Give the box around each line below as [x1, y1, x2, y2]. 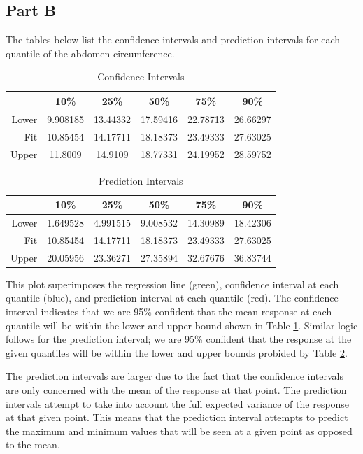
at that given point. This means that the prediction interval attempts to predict [6, 410, 348, 425]
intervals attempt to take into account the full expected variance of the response [6, 396, 350, 411]
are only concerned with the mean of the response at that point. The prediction [6, 382, 347, 397]
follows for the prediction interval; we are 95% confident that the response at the [6, 332, 352, 346]
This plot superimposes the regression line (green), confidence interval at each [6, 276, 339, 291]
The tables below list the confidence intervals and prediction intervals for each [6, 32, 341, 47]
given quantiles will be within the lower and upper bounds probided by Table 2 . [6, 345, 348, 360]
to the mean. [6, 437, 60, 452]
